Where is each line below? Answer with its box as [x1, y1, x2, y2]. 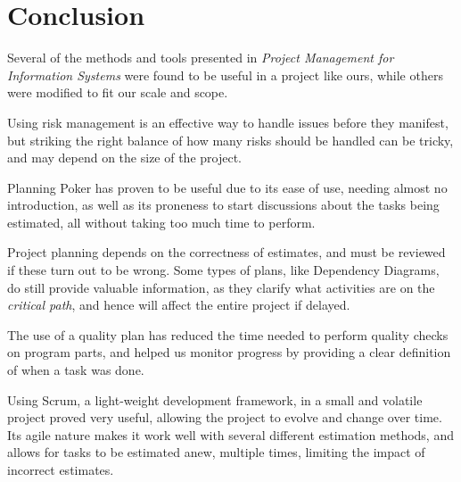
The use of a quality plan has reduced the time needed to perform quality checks [7, 325, 449, 344]
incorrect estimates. [7, 461, 114, 478]
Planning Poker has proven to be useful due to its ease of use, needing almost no [7, 178, 448, 196]
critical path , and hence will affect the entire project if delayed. [7, 295, 350, 314]
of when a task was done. [7, 361, 144, 379]
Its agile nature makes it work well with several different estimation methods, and [7, 425, 454, 444]
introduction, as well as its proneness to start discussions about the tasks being [7, 195, 440, 214]
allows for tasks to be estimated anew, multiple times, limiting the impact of [7, 443, 425, 461]
